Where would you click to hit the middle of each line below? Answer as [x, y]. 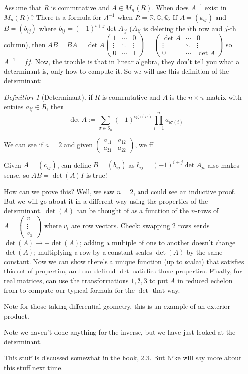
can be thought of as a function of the [132, 210]
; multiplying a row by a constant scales [93, 252]
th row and [206, 28]
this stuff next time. [33, 367]
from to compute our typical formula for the [70, 290]
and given [78, 144]
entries [14, 106]
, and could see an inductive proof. [185, 191]
